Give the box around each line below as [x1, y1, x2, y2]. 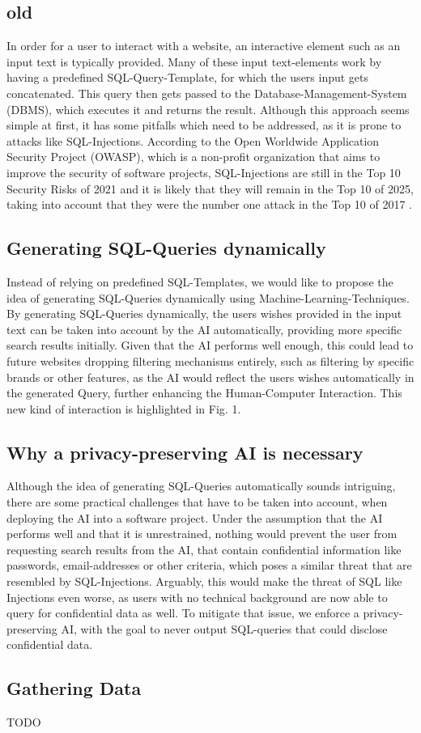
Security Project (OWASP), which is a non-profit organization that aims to [6, 148, 381, 165]
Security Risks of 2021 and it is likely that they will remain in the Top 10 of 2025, [6, 180, 414, 197]
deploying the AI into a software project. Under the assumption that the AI [6, 509, 383, 526]
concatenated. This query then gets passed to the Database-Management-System [6, 84, 407, 101]
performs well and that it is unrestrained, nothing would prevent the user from [6, 525, 398, 542]
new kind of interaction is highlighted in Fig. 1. [6, 400, 241, 417]
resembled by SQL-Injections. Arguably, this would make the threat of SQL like [6, 573, 402, 590]
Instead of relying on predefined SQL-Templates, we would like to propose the [6, 273, 393, 290]
